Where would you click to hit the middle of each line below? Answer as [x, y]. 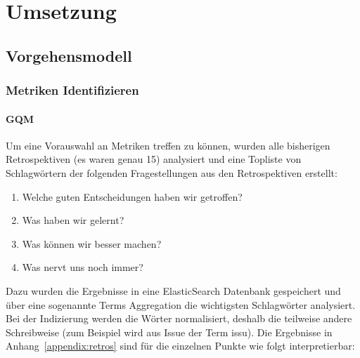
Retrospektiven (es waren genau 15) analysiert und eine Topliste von [154, 159]
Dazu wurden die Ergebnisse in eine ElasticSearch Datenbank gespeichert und [173, 290]
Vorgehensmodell [69, 55]
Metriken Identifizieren [72, 90]
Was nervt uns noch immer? [83, 267]
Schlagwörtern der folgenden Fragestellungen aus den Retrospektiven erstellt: [172, 172]
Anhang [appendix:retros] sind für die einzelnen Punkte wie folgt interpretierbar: [180, 346]
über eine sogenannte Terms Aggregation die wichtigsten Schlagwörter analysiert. [181, 304]
